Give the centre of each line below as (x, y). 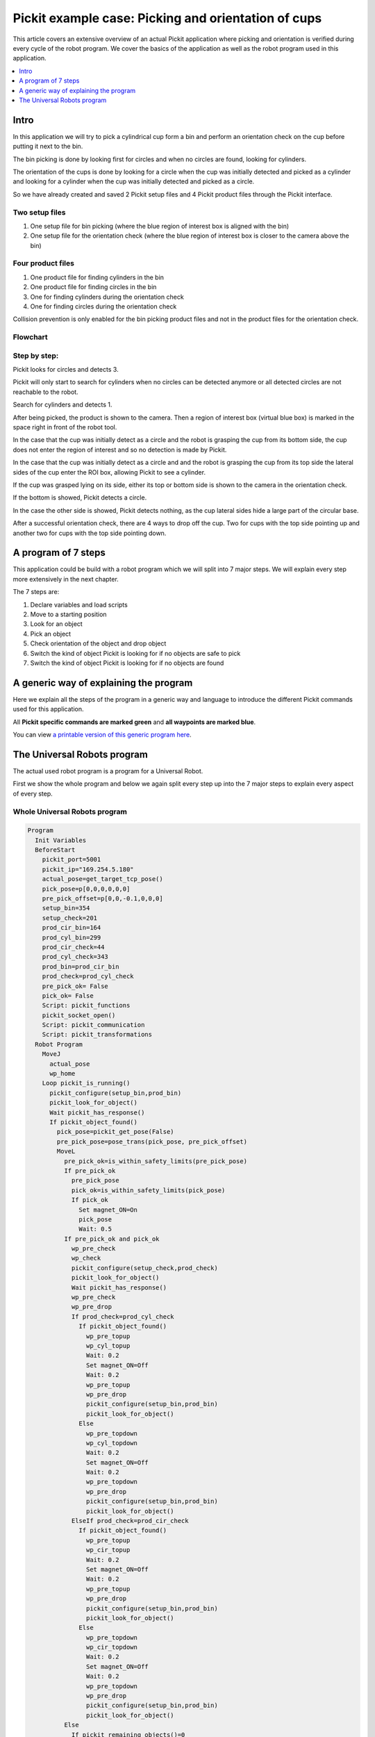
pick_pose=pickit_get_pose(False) (115, 1132)
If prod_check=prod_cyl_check (123, 1316)
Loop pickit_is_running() (86, 1083)
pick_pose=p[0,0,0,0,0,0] (86, 889)
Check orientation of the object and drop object (98, 643)
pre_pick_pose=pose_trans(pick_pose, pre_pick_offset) (152, 1142)
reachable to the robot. (46, 392)
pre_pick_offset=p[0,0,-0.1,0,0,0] (102, 899)
